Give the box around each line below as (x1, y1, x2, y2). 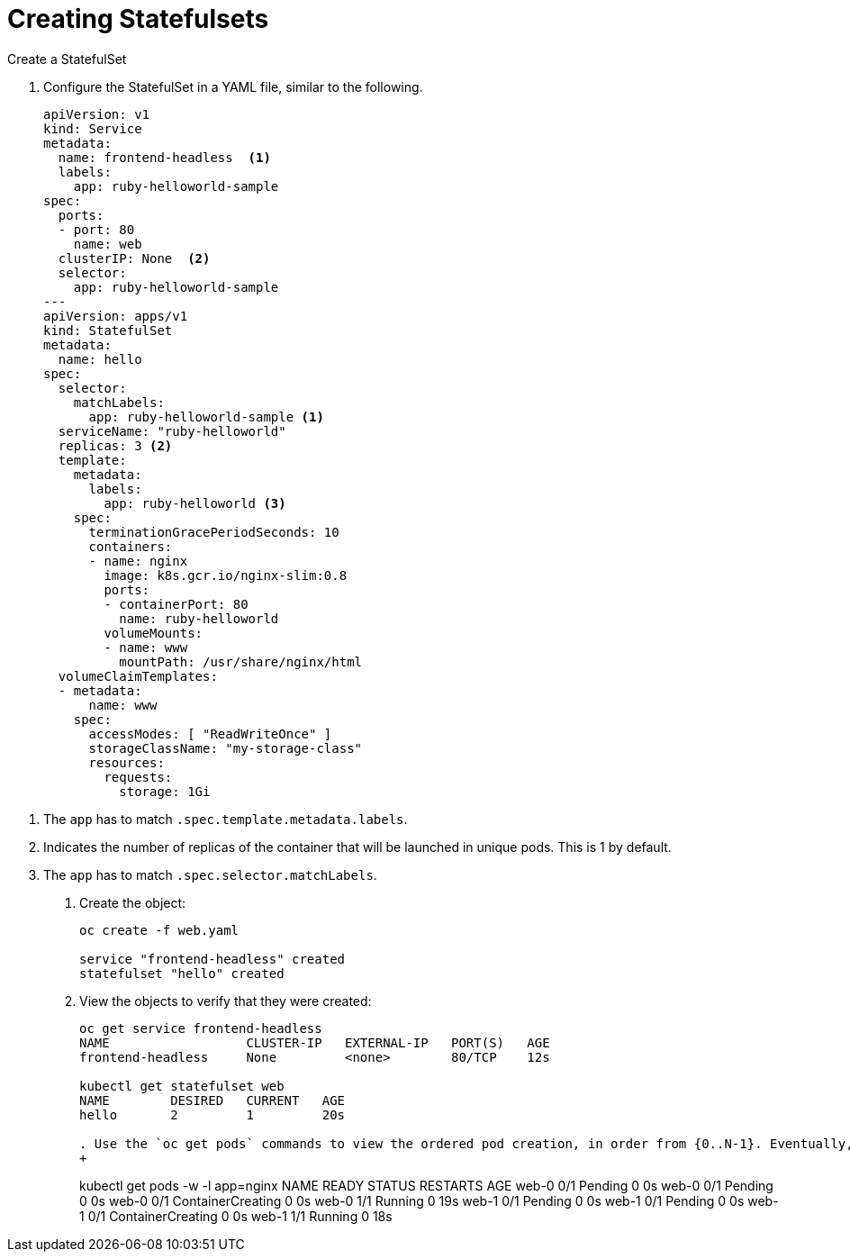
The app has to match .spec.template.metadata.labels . (43, 811, 408, 827)
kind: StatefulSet (43, 322, 173, 338)
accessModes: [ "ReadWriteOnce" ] (88, 726, 332, 741)
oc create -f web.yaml (79, 922, 240, 937)
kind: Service (43, 121, 142, 136)
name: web (73, 236, 142, 251)
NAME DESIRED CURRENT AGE (79, 1092, 346, 1108)
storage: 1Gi (119, 783, 211, 799)
